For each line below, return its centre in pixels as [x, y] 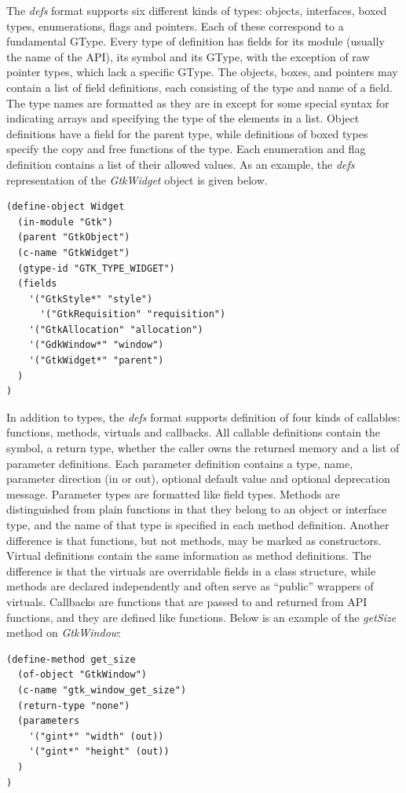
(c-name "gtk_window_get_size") [102, 690]
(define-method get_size [71, 659]
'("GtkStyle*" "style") [91, 299]
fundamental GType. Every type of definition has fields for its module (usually [196, 41]
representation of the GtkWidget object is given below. [137, 179]
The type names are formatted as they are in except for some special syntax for [198, 102]
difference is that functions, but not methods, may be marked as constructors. [194, 540]
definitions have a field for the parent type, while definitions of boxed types [187, 133]
